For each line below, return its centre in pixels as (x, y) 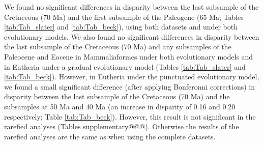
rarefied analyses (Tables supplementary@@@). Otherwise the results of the (122, 126)
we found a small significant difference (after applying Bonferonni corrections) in (129, 86)
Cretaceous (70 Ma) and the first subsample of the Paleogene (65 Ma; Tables (124, 17)
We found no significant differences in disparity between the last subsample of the (131, 7)
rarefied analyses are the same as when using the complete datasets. (110, 136)
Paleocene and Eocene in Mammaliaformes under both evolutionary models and (129, 56)
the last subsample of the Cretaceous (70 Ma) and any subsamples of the (118, 47)
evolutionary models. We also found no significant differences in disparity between (132, 36)
